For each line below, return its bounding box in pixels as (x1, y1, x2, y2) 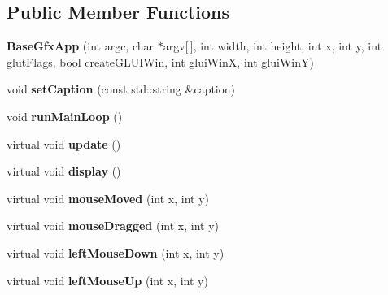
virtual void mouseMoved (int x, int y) (7, 189, 209, 206)
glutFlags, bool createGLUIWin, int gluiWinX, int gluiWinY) (7, 53, 314, 70)
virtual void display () (7, 163, 121, 180)
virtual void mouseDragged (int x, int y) (7, 217, 219, 234)
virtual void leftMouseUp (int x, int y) (7, 271, 208, 288)
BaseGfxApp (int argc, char (7, 37, 154, 54)
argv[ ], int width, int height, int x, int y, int (163, 37, 382, 54)
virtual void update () (7, 135, 121, 152)
